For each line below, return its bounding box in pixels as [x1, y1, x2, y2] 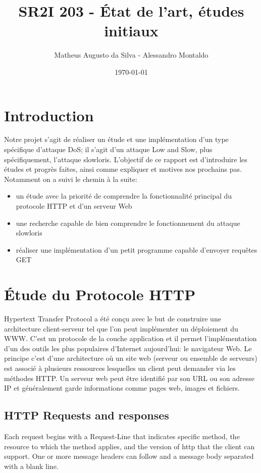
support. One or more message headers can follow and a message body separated [4, 451, 254, 461]
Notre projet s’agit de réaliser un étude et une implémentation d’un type [4, 134, 229, 145]
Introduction [4, 105, 94, 125]
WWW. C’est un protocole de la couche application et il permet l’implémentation [4, 333, 257, 344]
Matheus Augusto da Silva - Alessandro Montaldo [54, 50, 208, 60]
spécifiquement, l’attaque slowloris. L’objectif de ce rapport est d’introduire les [4, 154, 247, 164]
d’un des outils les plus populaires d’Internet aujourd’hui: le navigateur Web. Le [4, 343, 252, 353]
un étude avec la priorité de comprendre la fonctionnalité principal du [16, 191, 232, 201]
